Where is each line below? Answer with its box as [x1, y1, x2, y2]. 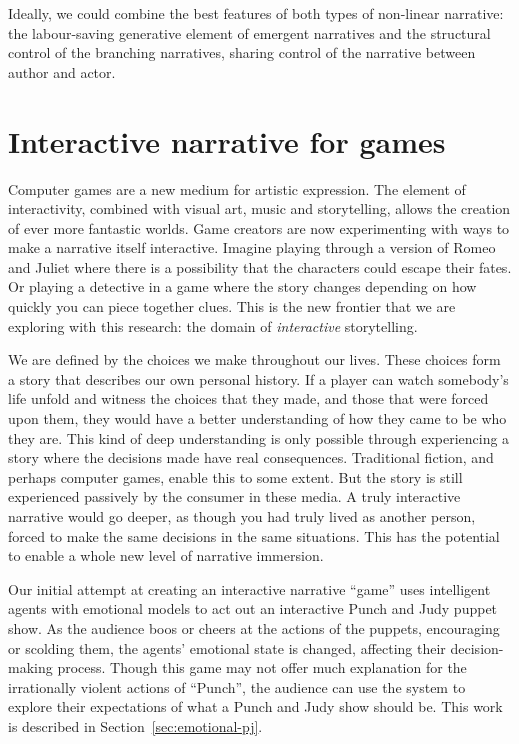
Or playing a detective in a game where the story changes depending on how [8, 276, 477, 297]
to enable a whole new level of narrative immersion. [8, 545, 324, 566]
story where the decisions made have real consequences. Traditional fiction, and [8, 447, 494, 468]
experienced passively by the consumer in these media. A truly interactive [8, 486, 461, 507]
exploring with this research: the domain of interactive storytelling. [8, 315, 418, 336]
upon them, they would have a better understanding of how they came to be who [8, 408, 507, 429]
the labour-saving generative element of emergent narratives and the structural [8, 22, 491, 43]
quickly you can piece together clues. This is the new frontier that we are [8, 296, 456, 317]
